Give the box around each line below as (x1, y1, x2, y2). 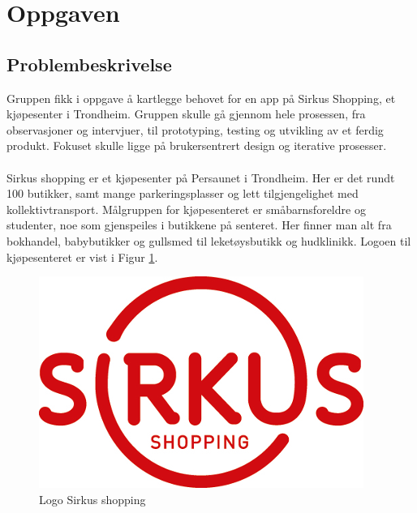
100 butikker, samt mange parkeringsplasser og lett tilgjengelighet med (6, 185, 359, 202)
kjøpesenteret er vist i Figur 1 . (6, 248, 158, 265)
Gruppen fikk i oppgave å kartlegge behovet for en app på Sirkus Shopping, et (6, 89, 396, 106)
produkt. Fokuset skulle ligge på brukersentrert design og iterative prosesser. (6, 137, 387, 154)
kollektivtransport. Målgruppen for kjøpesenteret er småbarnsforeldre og (6, 200, 366, 217)
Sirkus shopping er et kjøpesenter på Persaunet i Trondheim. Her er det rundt (6, 169, 395, 186)
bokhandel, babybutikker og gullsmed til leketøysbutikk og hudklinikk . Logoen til (6, 232, 411, 249)
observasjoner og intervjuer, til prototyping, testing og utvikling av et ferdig (6, 121, 384, 138)
